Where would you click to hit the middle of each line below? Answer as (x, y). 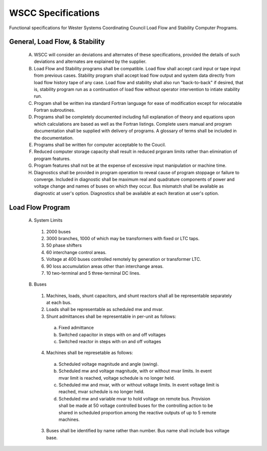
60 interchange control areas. (76, 252)
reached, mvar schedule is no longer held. (102, 392)
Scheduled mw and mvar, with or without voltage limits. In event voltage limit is (139, 385)
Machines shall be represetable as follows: (90, 353)
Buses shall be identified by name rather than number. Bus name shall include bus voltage (138, 431)
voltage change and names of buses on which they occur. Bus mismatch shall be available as (129, 186)
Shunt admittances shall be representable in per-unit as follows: (111, 316)
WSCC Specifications (54, 13)
